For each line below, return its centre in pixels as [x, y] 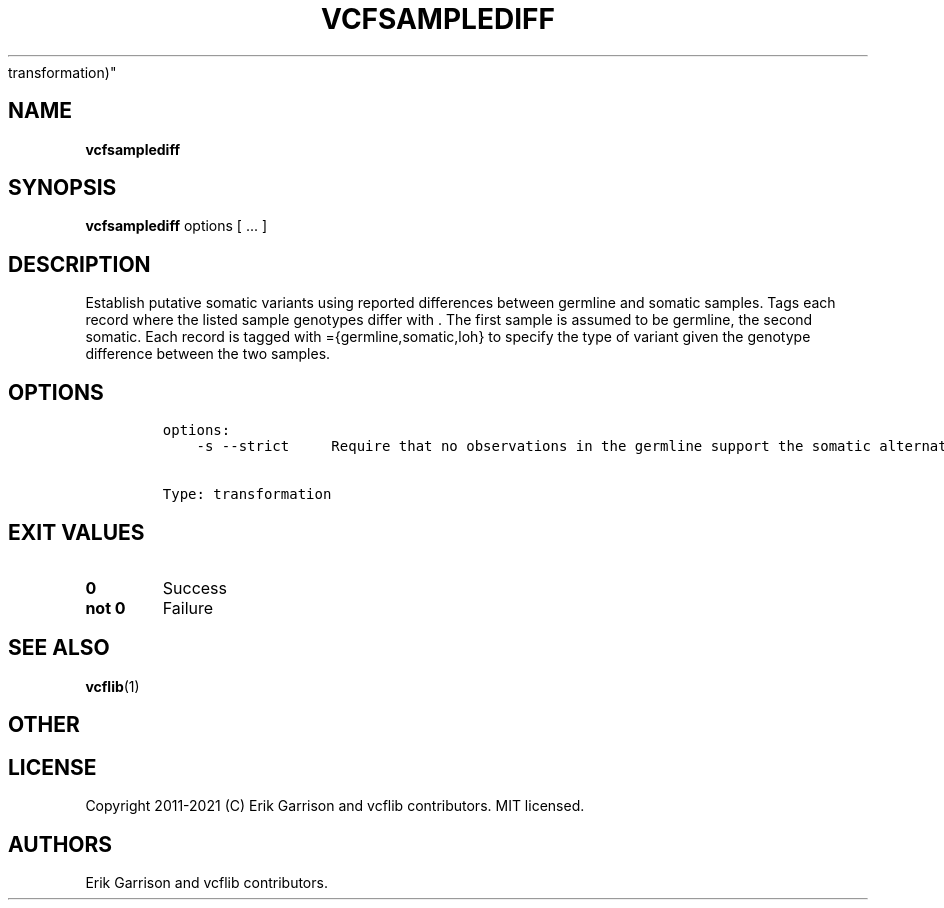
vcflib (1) [112, 686]
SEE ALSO [59, 648]
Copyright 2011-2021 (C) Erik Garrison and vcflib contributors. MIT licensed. [335, 806]
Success [195, 587]
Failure [188, 607]
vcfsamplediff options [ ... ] [176, 226]
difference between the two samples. [208, 354]
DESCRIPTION [79, 264]
